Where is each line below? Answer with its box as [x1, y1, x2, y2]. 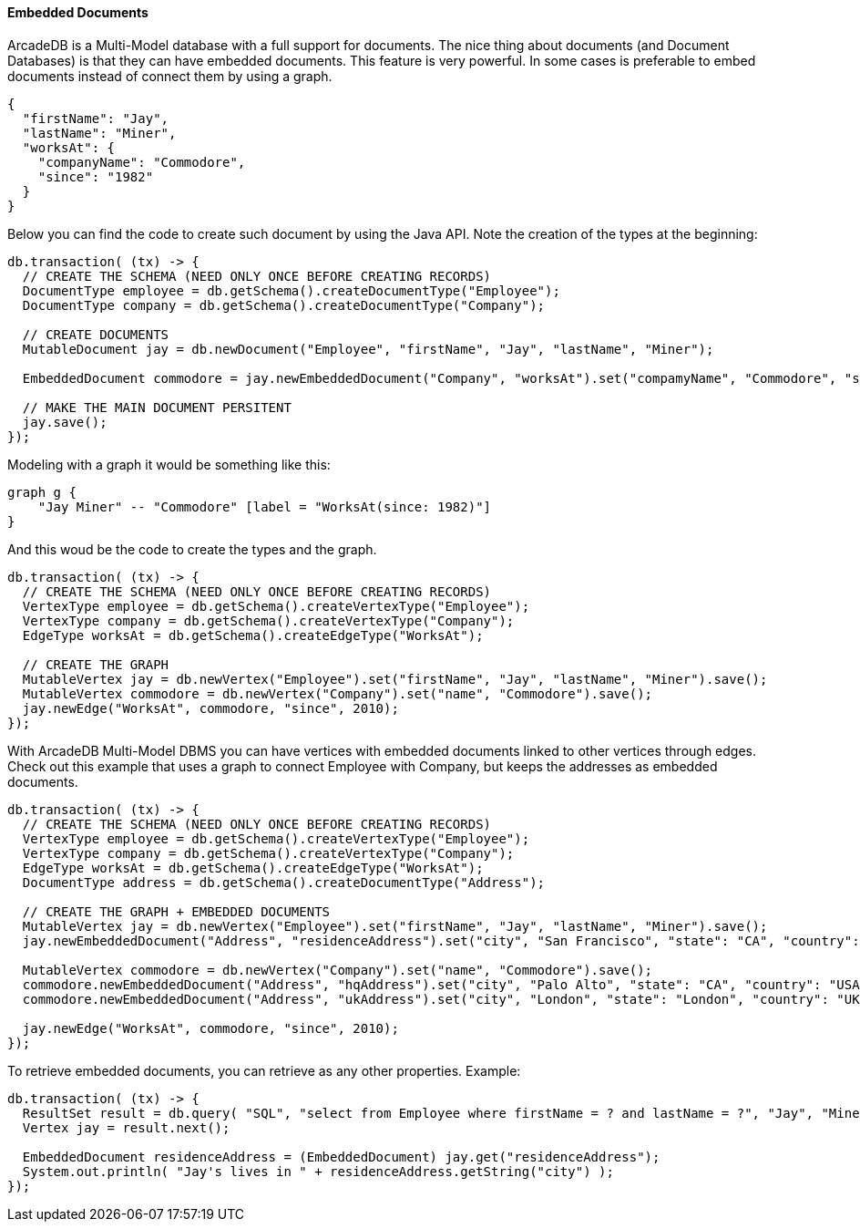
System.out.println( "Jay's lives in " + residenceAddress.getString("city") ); [22, 1163, 614, 1179]
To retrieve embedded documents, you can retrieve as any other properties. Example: [7, 1062, 521, 1079]
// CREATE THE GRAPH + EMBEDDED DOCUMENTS [22, 904, 331, 919]
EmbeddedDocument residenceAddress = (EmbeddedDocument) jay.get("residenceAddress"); [22, 1149, 660, 1164]
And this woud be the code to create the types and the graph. [7, 541, 377, 557]
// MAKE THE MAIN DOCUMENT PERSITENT [22, 399, 292, 415]
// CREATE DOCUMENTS [22, 326, 169, 342]
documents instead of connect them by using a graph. [7, 67, 333, 84]
